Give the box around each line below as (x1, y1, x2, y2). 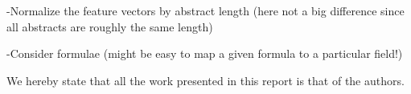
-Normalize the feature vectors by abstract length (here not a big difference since (6, 2, 405, 18)
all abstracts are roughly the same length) (6, 18, 213, 35)
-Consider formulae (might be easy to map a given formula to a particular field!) (6, 45, 403, 62)
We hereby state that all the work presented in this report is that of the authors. (6, 72, 405, 88)
